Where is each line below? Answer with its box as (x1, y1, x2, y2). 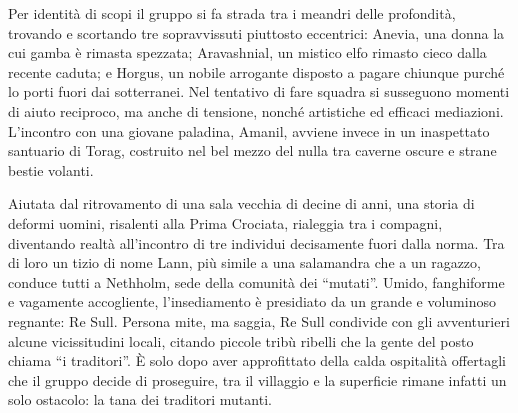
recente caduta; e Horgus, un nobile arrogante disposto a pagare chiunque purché (8, 61, 505, 82)
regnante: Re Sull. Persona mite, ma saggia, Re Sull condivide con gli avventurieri (8, 310, 510, 331)
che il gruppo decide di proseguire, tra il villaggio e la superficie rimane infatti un (8, 369, 507, 390)
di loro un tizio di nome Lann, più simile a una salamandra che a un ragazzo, (8, 252, 481, 273)
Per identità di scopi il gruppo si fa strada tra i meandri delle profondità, (8, 3, 456, 23)
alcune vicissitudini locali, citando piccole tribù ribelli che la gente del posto (8, 330, 474, 351)
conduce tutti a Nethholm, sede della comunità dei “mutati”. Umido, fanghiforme (8, 271, 505, 292)
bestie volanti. (8, 159, 94, 180)
